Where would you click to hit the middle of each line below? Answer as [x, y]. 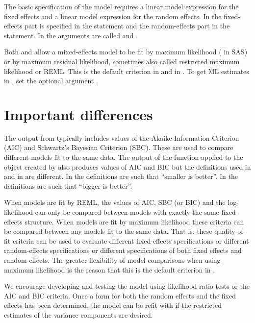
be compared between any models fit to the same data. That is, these [108, 231]
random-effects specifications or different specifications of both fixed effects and [123, 250]
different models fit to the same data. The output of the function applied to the [124, 157]
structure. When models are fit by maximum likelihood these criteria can [134, 221]
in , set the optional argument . [51, 81]
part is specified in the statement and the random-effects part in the [127, 26]
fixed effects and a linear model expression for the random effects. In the [113, 16]
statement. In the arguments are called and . [71, 35]
